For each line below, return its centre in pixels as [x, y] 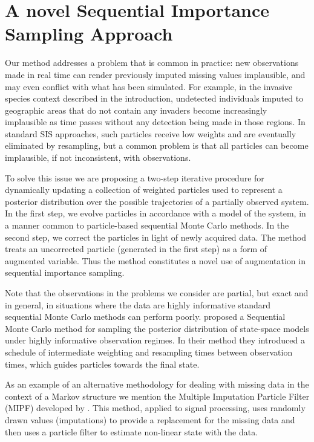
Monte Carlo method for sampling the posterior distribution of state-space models [157, 328]
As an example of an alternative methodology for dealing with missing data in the [157, 384]
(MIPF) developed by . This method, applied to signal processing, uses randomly [155, 408]
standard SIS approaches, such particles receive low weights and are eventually [151, 133]
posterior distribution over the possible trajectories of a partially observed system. [157, 201]
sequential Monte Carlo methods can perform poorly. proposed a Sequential [145, 317]
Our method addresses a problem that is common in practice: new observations [152, 63]
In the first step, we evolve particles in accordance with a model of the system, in [155, 213]
